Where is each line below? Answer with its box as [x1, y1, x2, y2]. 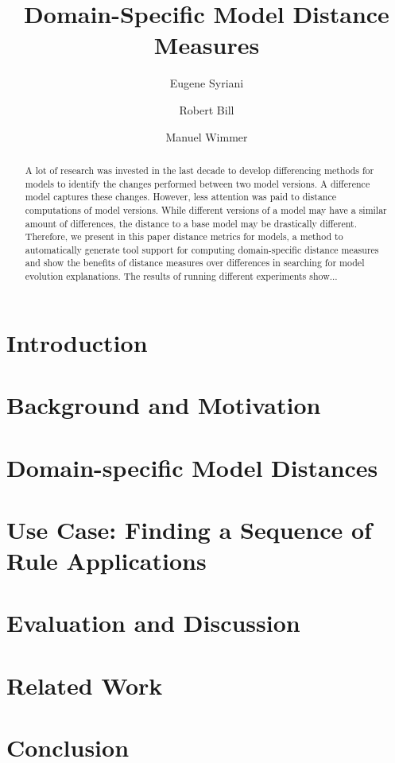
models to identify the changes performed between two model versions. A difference [25, 176, 370, 190]
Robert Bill [179, 101, 234, 118]
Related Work [6, 668, 163, 701]
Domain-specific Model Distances [6, 451, 378, 483]
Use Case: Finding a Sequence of [6, 513, 372, 545]
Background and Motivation [6, 389, 321, 421]
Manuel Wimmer [165, 128, 248, 145]
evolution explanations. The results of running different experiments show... [25, 269, 338, 283]
